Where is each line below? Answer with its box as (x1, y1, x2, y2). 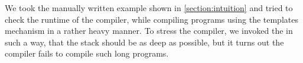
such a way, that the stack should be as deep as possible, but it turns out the (5, 36, 284, 48)
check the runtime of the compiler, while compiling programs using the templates (5, 13, 298, 25)
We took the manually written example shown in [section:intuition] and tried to (5, 2, 293, 13)
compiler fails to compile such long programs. (5, 47, 169, 60)
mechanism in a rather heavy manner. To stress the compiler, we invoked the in (5, 24, 293, 37)
